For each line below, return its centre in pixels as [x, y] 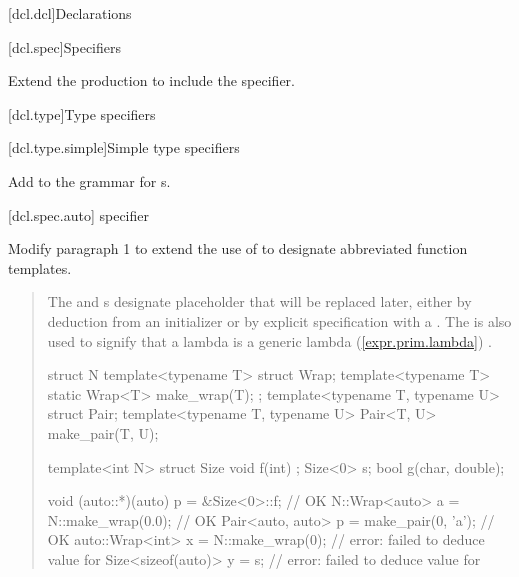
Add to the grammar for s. [89, 180]
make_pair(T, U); [103, 432]
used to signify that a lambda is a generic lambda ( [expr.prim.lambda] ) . [269, 340]
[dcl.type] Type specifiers [82, 113]
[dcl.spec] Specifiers [64, 46]
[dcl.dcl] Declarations [70, 13]
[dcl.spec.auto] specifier [78, 214]
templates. [40, 267]
